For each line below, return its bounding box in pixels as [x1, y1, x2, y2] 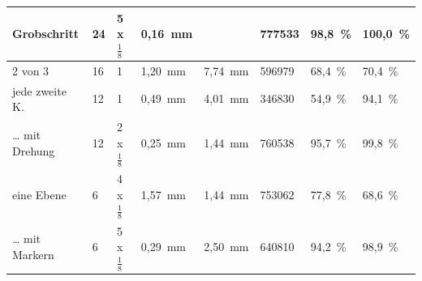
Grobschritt [12, 25, 79, 42]
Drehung [12, 142, 55, 159]
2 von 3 [12, 62, 50, 79]
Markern [12, 246, 54, 263]
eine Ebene [12, 186, 67, 203]
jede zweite [12, 82, 67, 99]
